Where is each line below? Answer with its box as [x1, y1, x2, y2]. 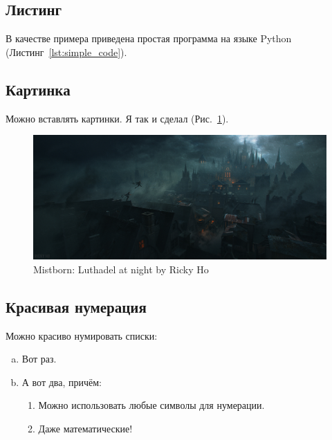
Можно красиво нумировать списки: [6, 328, 158, 342]
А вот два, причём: [21, 374, 102, 389]
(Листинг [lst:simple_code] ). [6, 44, 127, 59]
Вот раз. [21, 351, 57, 366]
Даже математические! [38, 421, 133, 436]
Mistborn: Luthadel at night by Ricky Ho [33, 262, 209, 276]
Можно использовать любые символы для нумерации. [38, 398, 265, 412]
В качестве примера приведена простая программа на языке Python [6, 31, 292, 46]
